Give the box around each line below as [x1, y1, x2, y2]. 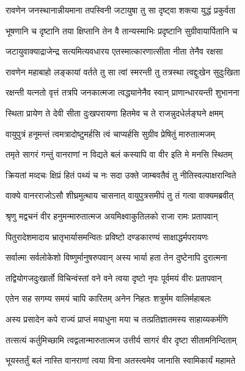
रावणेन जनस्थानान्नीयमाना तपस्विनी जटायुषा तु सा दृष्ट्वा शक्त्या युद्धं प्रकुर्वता [5, 4, 236, 16]
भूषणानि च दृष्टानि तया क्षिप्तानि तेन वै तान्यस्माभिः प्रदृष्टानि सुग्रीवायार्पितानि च [5, 24, 238, 37]
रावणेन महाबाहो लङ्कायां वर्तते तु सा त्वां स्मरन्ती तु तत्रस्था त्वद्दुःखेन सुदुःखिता [5, 65, 240, 78]
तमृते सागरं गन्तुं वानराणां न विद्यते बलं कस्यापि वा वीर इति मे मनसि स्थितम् [5, 148, 233, 161]
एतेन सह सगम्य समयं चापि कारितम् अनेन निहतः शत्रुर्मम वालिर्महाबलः [5, 292, 211, 305]
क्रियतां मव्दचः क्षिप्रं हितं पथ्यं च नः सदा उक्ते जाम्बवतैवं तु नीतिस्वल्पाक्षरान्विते [5, 168, 236, 181]
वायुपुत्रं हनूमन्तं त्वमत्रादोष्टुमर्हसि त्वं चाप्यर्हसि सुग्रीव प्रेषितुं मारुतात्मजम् [5, 127, 215, 140]
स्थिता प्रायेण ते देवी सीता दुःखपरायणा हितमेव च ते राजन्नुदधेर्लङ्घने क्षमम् [5, 106, 224, 119]
